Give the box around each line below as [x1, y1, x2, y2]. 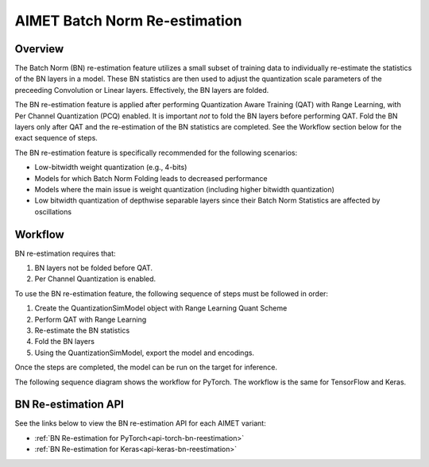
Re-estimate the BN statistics [34, 326, 130, 335]
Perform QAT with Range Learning [34, 315, 147, 324]
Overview [14, 42, 64, 56]
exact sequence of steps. [14, 133, 99, 143]
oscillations [34, 206, 71, 216]
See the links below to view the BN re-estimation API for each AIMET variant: [14, 419, 266, 428]
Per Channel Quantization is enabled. [34, 274, 157, 284]
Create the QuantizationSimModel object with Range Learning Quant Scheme [34, 303, 288, 313]
